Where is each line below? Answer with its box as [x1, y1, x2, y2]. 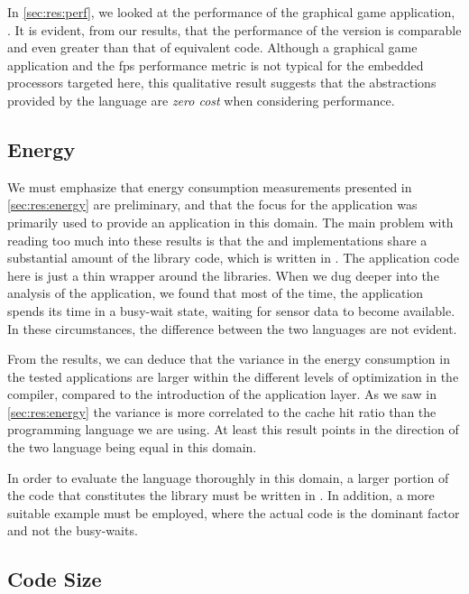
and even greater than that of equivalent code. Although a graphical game [7, 38, 418, 57]
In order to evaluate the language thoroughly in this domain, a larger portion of [7, 468, 449, 487]
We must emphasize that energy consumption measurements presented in [7, 177, 412, 196]
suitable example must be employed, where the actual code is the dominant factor [7, 503, 460, 522]
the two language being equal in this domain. [7, 438, 257, 457]
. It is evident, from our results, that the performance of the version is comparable [7, 20, 462, 39]
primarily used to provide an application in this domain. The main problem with [7, 212, 454, 231]
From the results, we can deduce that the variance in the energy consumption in [7, 349, 450, 368]
